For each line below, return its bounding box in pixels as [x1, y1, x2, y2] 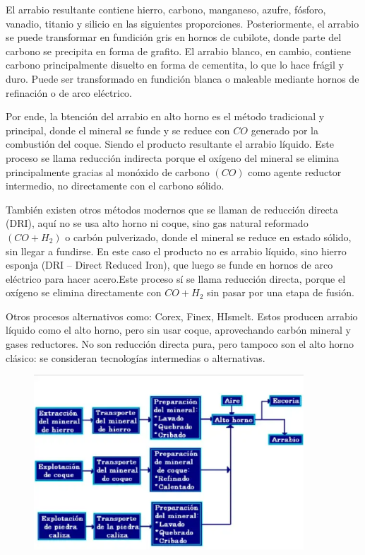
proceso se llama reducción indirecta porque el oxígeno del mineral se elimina [6, 150, 340, 165]
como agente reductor [248, 164, 342, 179]
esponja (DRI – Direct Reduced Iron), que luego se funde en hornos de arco [6, 257, 333, 272]
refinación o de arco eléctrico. [6, 85, 132, 100]
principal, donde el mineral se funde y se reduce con [6, 122, 230, 137]
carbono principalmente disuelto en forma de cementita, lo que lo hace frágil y [6, 57, 344, 72]
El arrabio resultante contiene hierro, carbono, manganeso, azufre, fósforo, [6, 2, 326, 16]
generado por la [251, 122, 318, 137]
